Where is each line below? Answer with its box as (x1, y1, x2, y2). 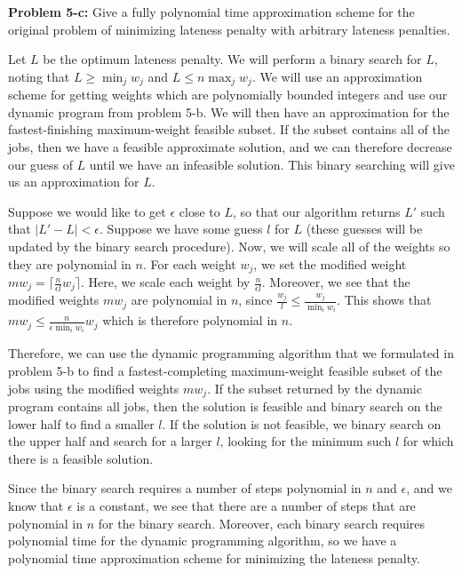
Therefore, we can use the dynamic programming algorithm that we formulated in (8, 344, 454, 362)
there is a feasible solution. (8, 449, 154, 467)
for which (402, 432, 454, 450)
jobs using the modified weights (8, 378, 179, 397)
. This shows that (337, 290, 432, 309)
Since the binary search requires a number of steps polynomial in (8, 479, 362, 497)
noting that (8, 67, 70, 85)
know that (8, 497, 64, 514)
